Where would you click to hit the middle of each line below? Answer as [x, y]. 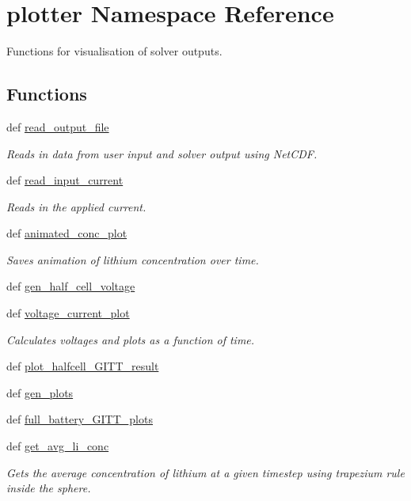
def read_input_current [65, 180]
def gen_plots [40, 392]
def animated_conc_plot [67, 233]
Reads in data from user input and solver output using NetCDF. [162, 153]
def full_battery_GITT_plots [80, 419]
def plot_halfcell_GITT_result [83, 366]
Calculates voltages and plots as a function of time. [131, 339]
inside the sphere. [49, 488]
